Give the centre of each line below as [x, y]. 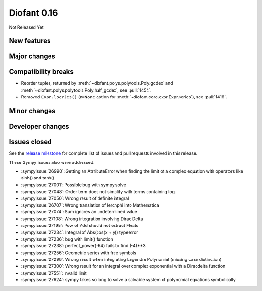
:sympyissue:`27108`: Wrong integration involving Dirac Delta [82, 219]
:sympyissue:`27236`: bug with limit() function [67, 239]
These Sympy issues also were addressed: [52, 162]
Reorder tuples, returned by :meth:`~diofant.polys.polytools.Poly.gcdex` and [97, 83]
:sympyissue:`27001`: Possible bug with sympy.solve [74, 185]
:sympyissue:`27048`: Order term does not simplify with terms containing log [98, 192]
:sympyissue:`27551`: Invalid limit [54, 273]
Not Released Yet [26, 27]
